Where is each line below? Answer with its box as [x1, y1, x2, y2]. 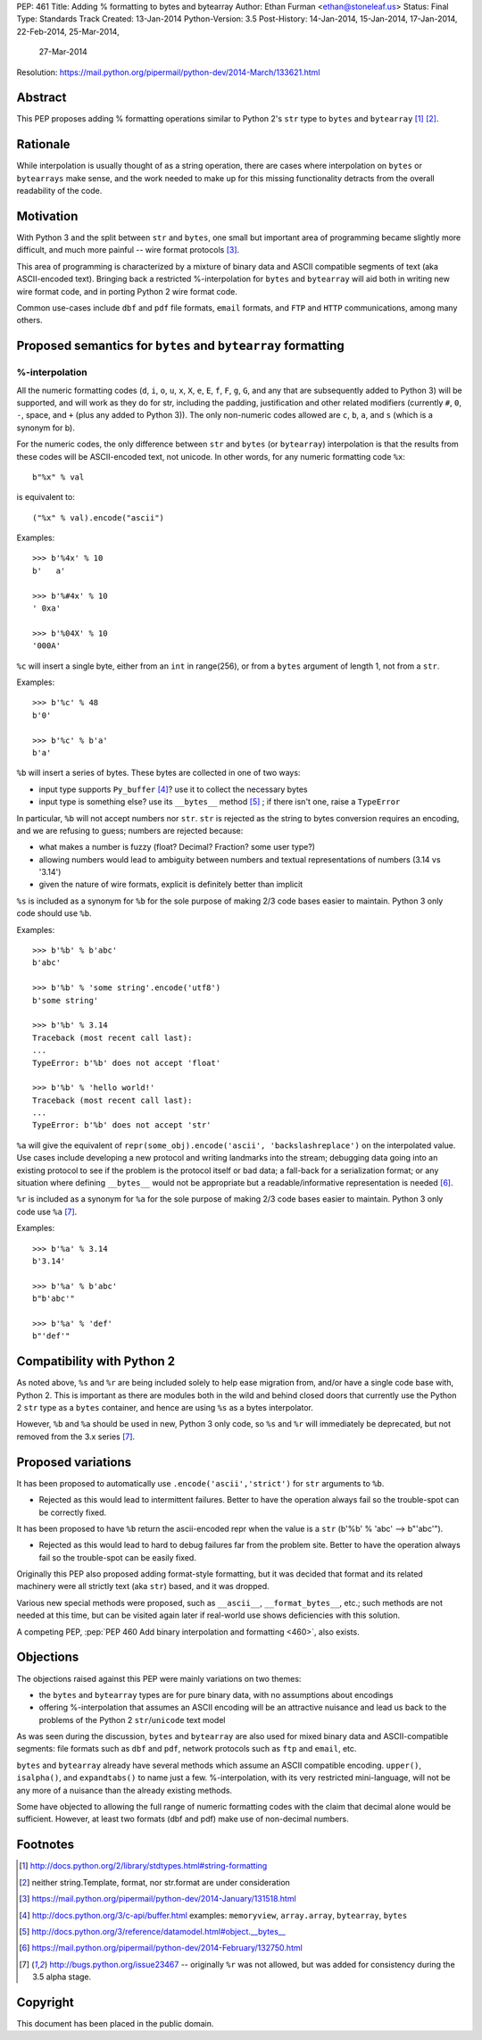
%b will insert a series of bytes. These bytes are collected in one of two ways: [16, 768, 301, 779]
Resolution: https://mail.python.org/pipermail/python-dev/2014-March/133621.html [16, 67, 320, 78]
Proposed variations [16, 1454, 132, 1470]
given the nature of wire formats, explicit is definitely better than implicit [38, 879, 303, 890]
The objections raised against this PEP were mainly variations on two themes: [16, 1673, 302, 1684]
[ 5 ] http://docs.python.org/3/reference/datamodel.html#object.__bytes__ [19, 1926, 286, 1936]
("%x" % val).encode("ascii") [32, 512, 165, 522]
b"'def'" [32, 1331, 71, 1341]
